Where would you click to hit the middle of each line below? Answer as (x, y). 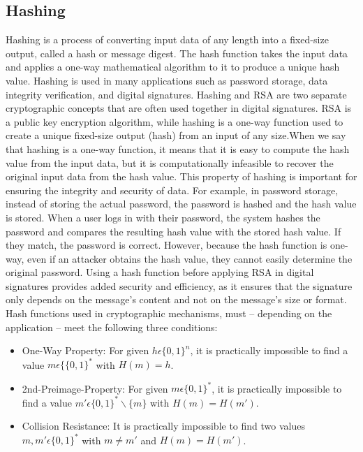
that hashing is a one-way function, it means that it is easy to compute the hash (178, 148)
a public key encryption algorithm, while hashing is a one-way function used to (175, 121)
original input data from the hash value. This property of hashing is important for (181, 176)
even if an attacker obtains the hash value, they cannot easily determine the (190, 258)
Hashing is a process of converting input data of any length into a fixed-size (167, 39)
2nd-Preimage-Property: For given (95, 388)
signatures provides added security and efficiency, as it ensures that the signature (179, 285)
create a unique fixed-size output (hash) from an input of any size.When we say (176, 135)
